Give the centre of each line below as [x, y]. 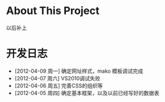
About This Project [53, 11]
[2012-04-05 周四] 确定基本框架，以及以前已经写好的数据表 [87, 93]
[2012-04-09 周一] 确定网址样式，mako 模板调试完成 [79, 71]
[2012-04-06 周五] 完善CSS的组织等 [59, 86]
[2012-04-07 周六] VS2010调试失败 [57, 78]
